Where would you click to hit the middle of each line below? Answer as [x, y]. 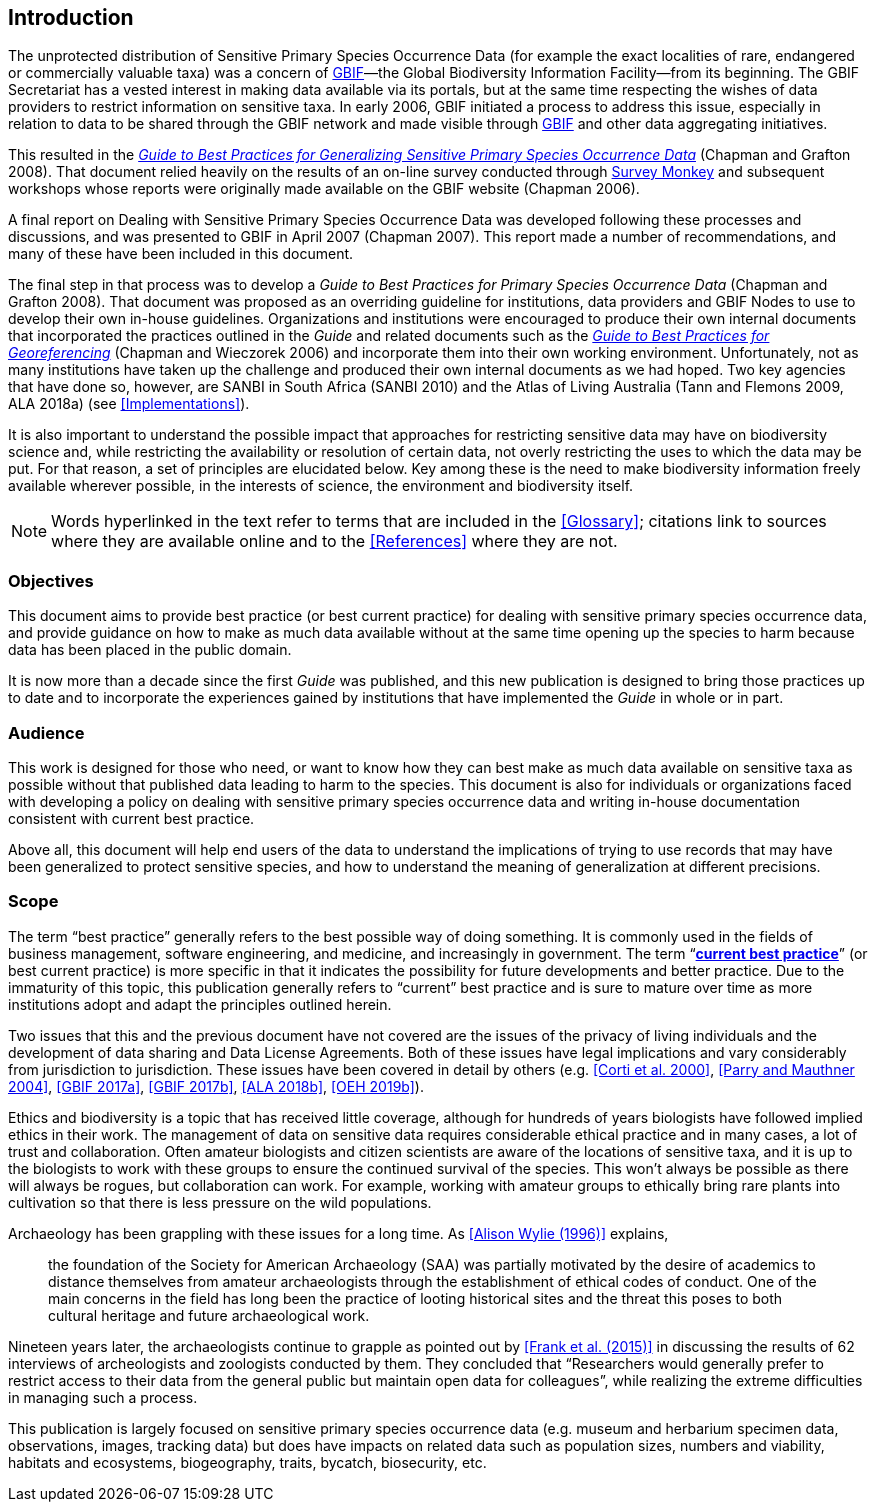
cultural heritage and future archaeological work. [209, 1315]
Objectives [51, 580]
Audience [46, 732]
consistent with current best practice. [131, 818]
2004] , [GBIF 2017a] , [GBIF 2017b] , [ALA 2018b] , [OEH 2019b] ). [216, 1086]
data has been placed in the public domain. [150, 650]
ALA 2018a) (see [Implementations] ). [129, 404]
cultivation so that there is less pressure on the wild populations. [220, 1202]
